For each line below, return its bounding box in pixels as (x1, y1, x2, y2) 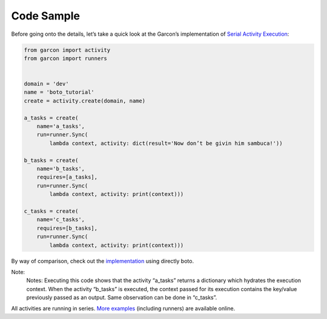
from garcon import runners (24, 55, 107, 62)
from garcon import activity (24, 46, 111, 53)
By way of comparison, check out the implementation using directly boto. (11, 257, 194, 264)
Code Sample (11, 9, 80, 22)
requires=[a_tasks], (36, 173, 98, 181)
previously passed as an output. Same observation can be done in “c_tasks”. (26, 294, 217, 301)
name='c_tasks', (36, 216, 85, 223)
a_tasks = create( (24, 114, 79, 121)
